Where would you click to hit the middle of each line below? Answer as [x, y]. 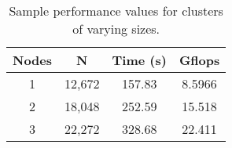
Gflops [199, 60]
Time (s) [139, 60]
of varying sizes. [116, 29]
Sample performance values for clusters [116, 11]
